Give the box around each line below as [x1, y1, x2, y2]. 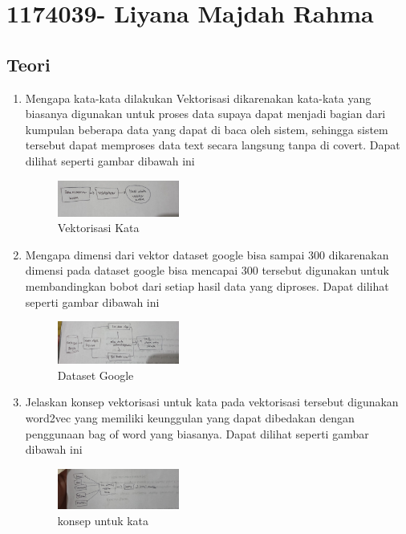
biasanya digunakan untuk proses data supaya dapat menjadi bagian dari [25, 105, 386, 122]
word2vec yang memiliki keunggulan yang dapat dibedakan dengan [25, 410, 355, 426]
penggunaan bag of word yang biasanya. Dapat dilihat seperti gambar [25, 425, 369, 442]
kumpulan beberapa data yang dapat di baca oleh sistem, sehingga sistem [25, 120, 388, 137]
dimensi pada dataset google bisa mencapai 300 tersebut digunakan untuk [25, 262, 389, 279]
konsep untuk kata [57, 512, 149, 528]
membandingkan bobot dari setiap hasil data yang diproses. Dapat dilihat [25, 277, 389, 294]
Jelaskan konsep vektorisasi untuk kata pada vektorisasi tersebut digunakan [25, 393, 399, 410]
